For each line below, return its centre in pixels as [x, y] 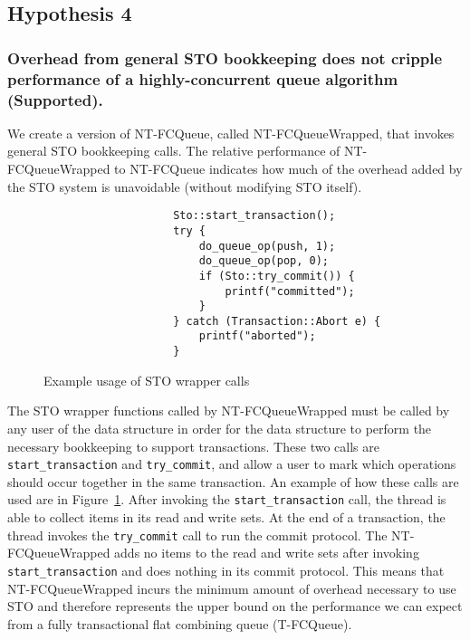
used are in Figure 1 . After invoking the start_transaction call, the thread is [227, 499]
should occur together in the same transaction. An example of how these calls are [233, 481]
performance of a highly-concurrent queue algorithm [203, 78]
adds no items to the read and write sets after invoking [267, 553]
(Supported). [55, 99]
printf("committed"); [290, 291]
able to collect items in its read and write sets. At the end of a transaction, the [226, 517]
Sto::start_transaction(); [254, 216]
